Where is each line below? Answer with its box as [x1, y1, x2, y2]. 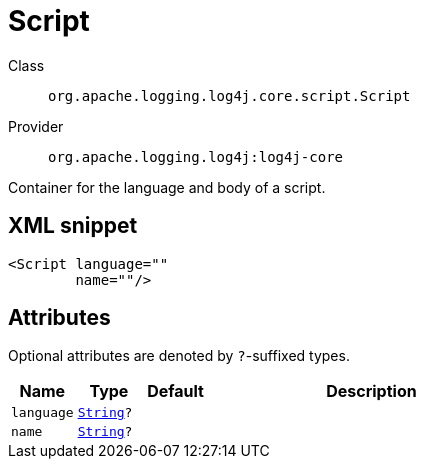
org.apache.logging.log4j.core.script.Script [48, 87, 411, 104]
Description [326, 381, 417, 402]
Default [147, 381, 204, 402]
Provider [8, 117, 64, 135]
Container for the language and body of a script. [8, 178, 326, 196]
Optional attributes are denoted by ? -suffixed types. [8, 347, 350, 365]
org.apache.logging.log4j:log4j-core [48, 148, 344, 165]
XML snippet [8, 213, 138, 239]
